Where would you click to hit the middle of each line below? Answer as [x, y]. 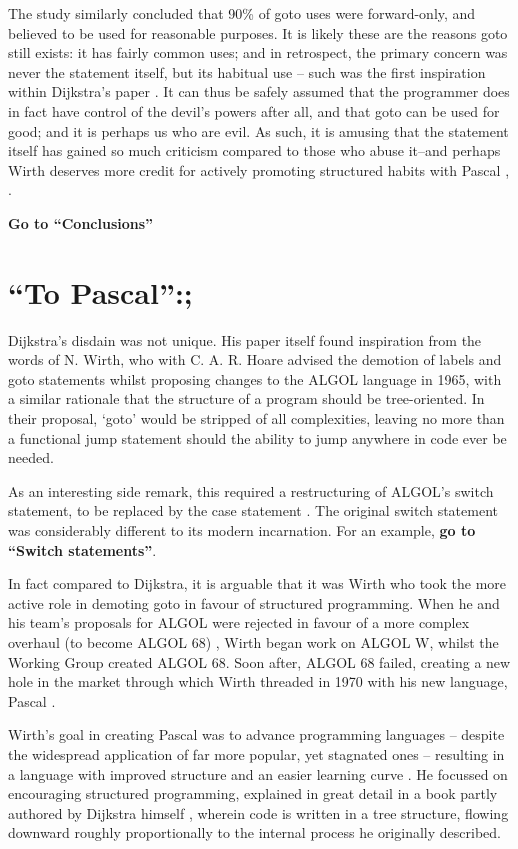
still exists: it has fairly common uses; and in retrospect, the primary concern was [258, 52]
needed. [31, 457]
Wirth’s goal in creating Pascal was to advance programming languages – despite [256, 734]
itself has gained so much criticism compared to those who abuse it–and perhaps [254, 150]
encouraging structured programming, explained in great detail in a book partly [253, 793]
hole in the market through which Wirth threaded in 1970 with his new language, [258, 681]
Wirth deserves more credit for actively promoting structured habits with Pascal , [259, 169]
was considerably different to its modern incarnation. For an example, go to [242, 530]
